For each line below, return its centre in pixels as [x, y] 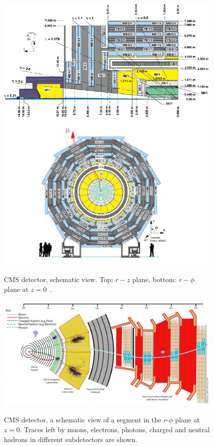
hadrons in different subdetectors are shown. [71, 439]
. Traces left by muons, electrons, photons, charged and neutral [115, 429]
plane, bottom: [154, 279]
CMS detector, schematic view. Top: [59, 279]
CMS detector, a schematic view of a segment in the [83, 420]
